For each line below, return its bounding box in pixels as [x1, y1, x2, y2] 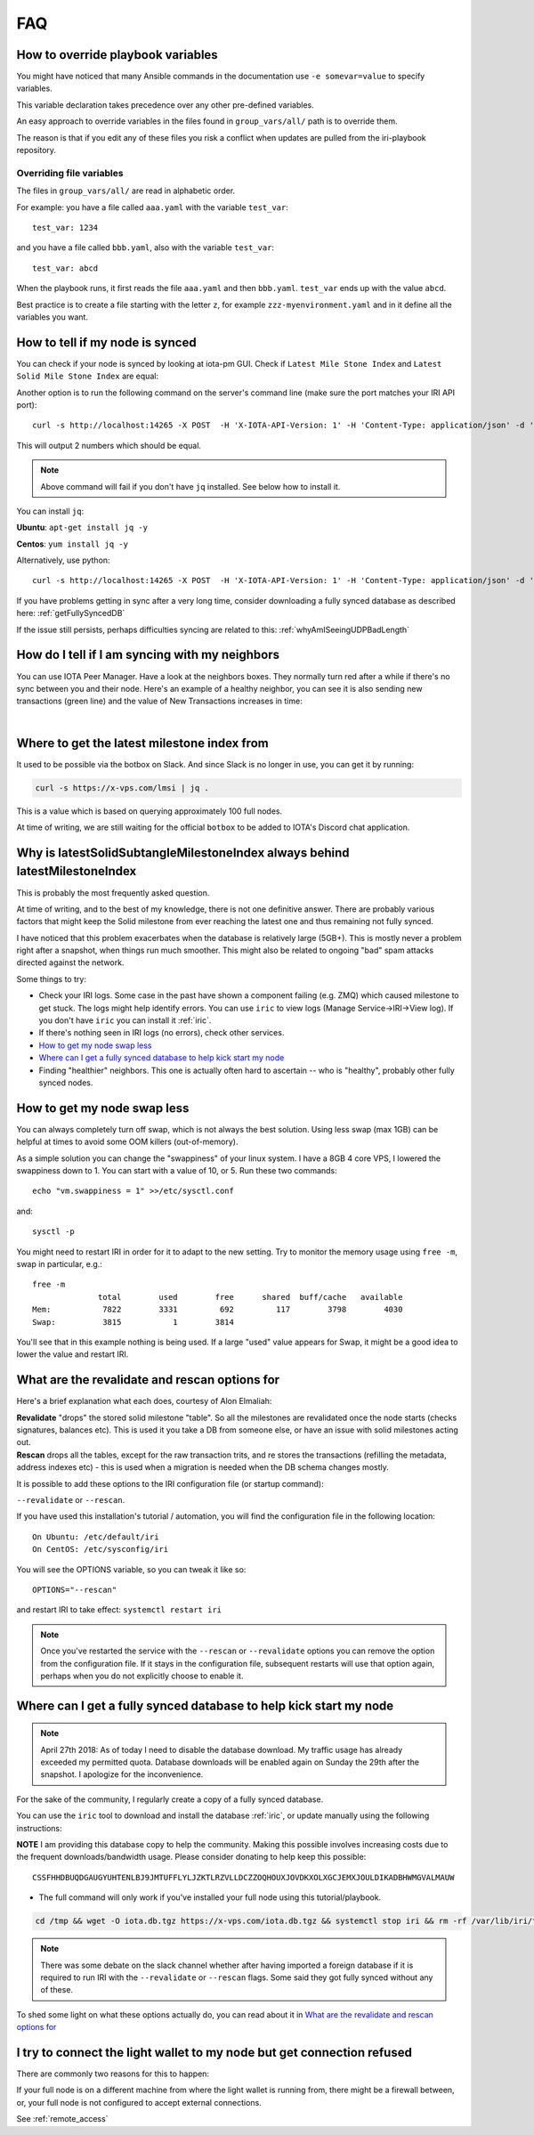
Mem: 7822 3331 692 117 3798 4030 [32, 1304, 403, 1315]
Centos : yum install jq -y [16, 539, 129, 549]
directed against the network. [16, 957, 125, 968]
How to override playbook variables [16, 47, 218, 62]
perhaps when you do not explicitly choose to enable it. [40, 1670, 244, 1681]
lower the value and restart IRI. [16, 1349, 129, 1360]
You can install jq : [16, 506, 85, 516]
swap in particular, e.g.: [16, 1259, 102, 1269]
